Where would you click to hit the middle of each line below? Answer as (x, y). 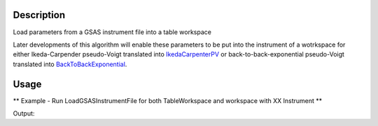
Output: (24, 113)
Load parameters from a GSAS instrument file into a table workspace (112, 32)
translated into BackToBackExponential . (70, 64)
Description (39, 15)
